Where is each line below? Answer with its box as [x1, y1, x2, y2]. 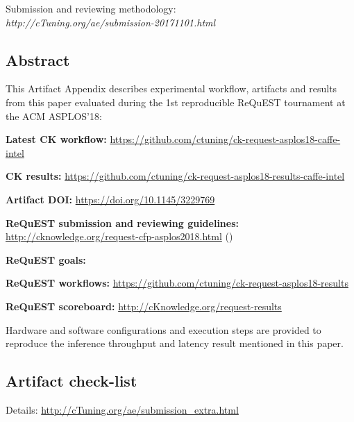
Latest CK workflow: [6, 132, 107, 146]
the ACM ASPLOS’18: [6, 108, 102, 123]
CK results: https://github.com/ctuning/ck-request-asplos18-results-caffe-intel [6, 169, 345, 183]
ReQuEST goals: [6, 252, 86, 267]
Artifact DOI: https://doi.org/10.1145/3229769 [6, 192, 215, 206]
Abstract [6, 49, 70, 70]
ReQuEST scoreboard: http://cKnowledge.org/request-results [6, 298, 282, 313]
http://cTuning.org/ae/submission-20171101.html [6, 15, 216, 29]
